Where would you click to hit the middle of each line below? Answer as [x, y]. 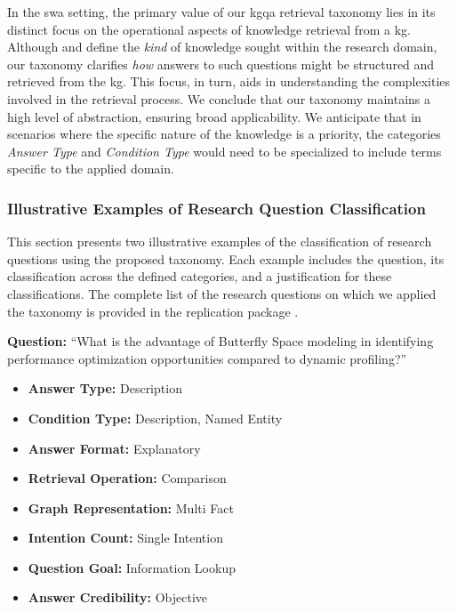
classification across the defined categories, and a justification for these [200, 276]
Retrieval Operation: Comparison [127, 478]
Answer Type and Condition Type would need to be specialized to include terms [224, 151]
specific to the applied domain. [91, 169]
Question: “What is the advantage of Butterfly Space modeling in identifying [220, 341]
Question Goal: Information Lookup [132, 567]
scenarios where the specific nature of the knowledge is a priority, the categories [224, 134]
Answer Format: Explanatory [114, 448]
